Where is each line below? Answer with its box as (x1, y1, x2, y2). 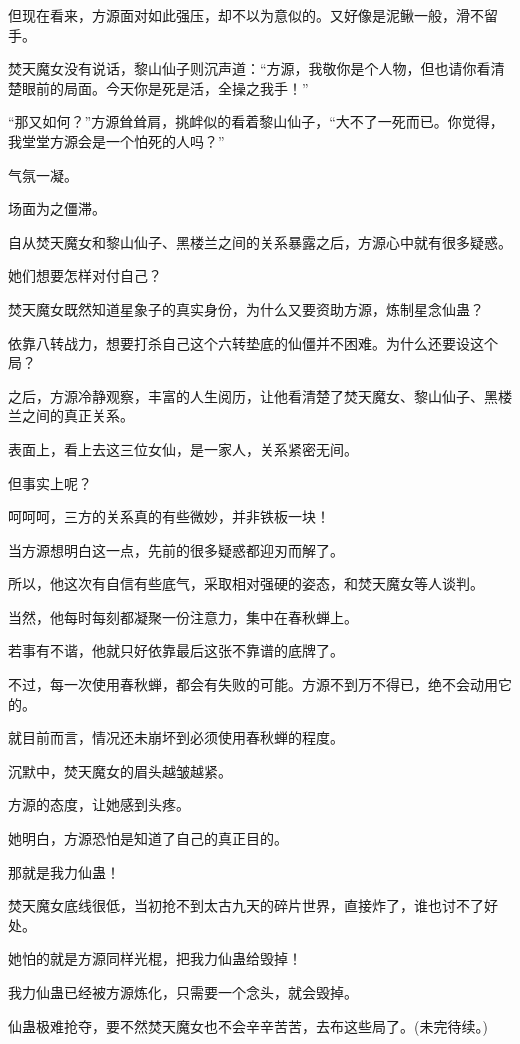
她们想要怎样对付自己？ (8, 265, 162, 286)
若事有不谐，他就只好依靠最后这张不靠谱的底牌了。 (8, 640, 344, 661)
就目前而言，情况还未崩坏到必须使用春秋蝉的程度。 (8, 727, 344, 748)
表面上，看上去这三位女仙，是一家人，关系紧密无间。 (8, 438, 358, 459)
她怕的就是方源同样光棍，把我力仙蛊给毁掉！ (8, 948, 302, 969)
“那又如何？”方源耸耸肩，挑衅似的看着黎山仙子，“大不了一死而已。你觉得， (8, 111, 504, 132)
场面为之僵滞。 (8, 198, 106, 219)
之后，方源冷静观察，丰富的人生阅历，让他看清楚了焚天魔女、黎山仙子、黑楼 (8, 385, 512, 406)
